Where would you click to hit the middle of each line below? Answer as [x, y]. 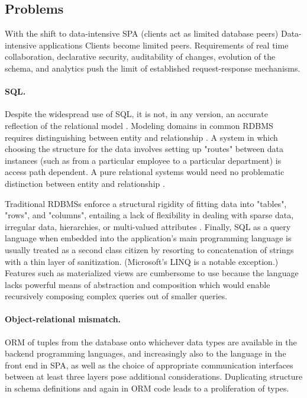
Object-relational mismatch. [63, 319]
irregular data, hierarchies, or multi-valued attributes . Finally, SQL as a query [148, 226]
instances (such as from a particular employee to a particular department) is [143, 160]
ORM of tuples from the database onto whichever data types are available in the [151, 342]
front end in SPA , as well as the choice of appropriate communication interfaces [149, 365]
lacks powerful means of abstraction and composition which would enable [138, 284]
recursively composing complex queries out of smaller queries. [116, 296]
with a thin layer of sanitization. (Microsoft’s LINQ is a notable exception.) [142, 261]
